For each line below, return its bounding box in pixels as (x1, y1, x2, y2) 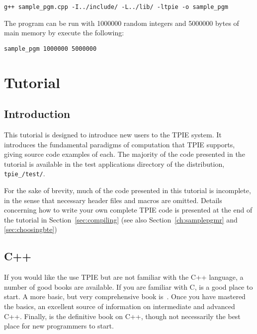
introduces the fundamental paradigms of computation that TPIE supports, (4, 139, 235, 149)
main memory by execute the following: (4, 27, 124, 38)
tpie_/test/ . (4, 168, 45, 179)
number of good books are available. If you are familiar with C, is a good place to (4, 281, 253, 292)
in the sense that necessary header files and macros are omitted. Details (4, 195, 222, 205)
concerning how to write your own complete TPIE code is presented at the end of (4, 205, 253, 215)
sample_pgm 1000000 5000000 (4, 45, 97, 52)
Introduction (4, 106, 71, 121)
